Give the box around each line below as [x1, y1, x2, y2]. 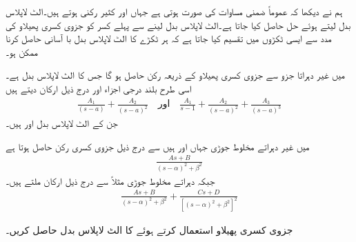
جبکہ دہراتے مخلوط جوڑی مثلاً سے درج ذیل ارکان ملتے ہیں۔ [6, 173, 215, 188]
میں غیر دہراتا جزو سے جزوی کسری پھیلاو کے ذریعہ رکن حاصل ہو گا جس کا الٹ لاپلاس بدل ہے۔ [6, 68, 345, 82]
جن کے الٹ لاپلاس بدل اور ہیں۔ [6, 116, 118, 130]
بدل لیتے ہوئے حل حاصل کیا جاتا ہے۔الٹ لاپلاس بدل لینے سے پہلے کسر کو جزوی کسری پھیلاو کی [6, 17, 351, 32]
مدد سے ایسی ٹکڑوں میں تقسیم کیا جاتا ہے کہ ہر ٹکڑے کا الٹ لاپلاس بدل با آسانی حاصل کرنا [6, 31, 332, 46]
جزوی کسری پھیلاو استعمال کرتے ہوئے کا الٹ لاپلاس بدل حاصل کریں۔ [6, 223, 293, 237]
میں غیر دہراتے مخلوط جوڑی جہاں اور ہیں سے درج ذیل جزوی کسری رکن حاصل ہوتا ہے [6, 139, 310, 153]
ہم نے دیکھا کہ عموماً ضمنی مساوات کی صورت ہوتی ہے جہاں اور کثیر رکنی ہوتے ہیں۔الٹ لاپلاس [6, 4, 343, 18]
